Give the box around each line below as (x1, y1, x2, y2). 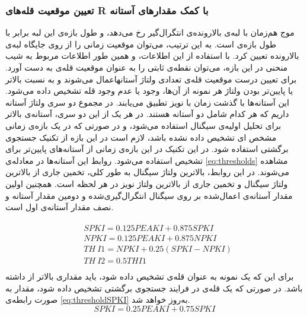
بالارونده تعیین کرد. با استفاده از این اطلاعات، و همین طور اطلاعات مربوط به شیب (5, 49, 299, 62)
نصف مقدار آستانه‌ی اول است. (5, 201, 114, 213)
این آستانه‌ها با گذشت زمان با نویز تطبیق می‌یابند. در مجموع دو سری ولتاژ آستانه (5, 96, 289, 108)
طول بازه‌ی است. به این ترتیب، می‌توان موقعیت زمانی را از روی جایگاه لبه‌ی (5, 37, 277, 50)
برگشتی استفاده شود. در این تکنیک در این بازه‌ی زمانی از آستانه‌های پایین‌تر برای (5, 142, 289, 155)
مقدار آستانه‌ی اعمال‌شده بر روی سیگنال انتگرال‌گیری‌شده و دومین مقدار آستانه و (5, 189, 293, 201)
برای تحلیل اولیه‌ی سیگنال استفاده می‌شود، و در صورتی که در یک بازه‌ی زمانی (5, 119, 282, 131)
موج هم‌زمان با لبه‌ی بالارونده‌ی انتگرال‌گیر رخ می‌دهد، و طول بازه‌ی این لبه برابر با (5, 26, 295, 39)
